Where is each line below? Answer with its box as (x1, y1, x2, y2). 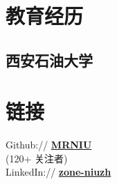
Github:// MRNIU (6, 137, 92, 152)
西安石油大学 (6, 49, 93, 70)
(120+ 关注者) (6, 151, 68, 165)
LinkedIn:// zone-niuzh (6, 164, 111, 179)
